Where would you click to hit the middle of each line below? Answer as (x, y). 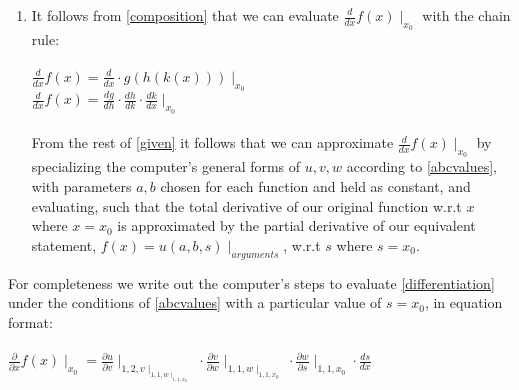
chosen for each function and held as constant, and (315, 186)
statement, (64, 244)
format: (30, 321)
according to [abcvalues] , (421, 166)
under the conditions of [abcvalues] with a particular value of (195, 302)
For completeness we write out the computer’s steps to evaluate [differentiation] (251, 282)
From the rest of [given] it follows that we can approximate (212, 142)
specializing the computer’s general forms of (166, 166)
